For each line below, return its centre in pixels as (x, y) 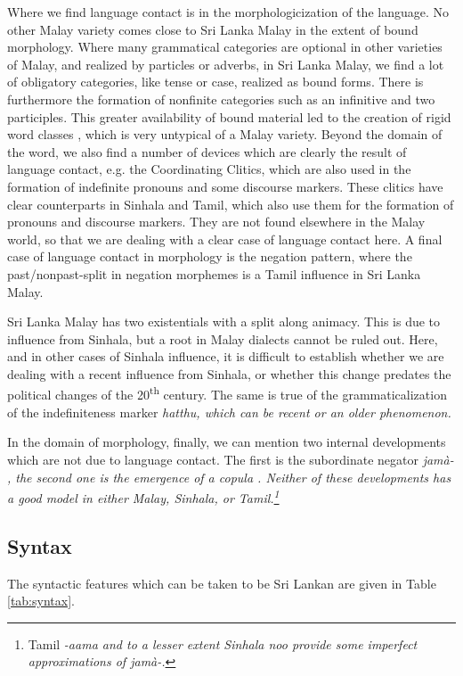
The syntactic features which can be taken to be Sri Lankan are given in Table (222, 583)
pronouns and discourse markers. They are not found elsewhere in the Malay (216, 222)
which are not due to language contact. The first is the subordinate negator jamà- (231, 459)
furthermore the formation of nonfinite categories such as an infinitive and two (221, 99)
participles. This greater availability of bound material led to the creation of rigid (229, 116)
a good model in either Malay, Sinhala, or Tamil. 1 (143, 496)
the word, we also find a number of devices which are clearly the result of (207, 151)
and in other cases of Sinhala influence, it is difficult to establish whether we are (226, 356)
